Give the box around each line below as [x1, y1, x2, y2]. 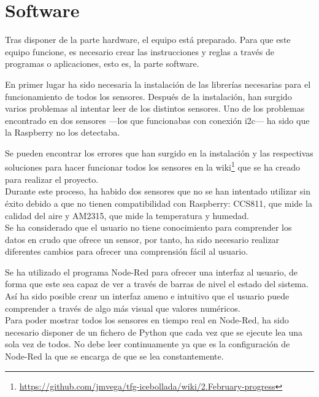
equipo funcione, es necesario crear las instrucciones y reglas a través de [5, 45, 274, 58]
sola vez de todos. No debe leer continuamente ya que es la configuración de [5, 337, 290, 350]
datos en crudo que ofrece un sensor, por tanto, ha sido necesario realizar [5, 233, 280, 245]
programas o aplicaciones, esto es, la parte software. [5, 57, 199, 70]
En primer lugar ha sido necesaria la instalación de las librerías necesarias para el [5, 77, 311, 90]
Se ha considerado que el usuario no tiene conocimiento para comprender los [5, 221, 292, 234]
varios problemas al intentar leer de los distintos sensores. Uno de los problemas [5, 102, 305, 115]
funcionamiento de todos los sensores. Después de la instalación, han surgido [5, 90, 292, 102]
